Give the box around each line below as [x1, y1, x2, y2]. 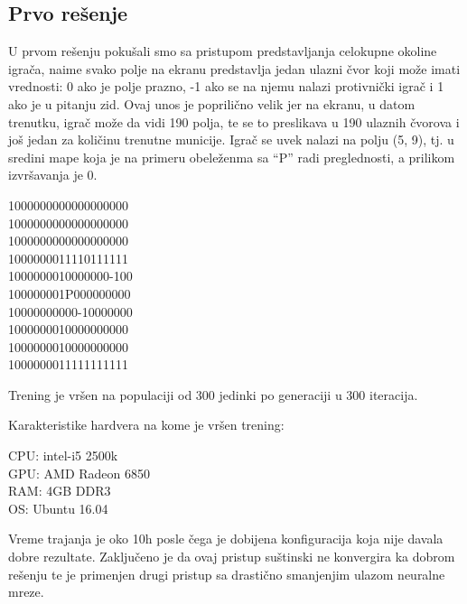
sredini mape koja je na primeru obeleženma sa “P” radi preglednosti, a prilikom [8, 147, 455, 166]
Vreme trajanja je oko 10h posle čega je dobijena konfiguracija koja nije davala [8, 529, 444, 548]
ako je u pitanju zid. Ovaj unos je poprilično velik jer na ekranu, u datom [8, 94, 416, 113]
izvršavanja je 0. [8, 165, 98, 184]
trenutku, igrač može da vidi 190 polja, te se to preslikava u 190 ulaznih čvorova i [8, 112, 460, 131]
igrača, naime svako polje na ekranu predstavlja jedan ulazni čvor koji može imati [8, 59, 461, 78]
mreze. [8, 582, 44, 601]
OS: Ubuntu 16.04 [8, 498, 108, 517]
